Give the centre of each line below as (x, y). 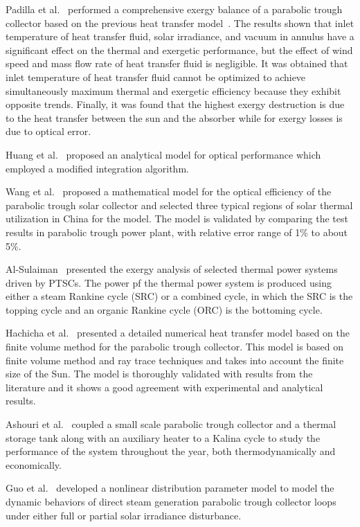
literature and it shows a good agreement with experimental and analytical (164, 387)
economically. (34, 464)
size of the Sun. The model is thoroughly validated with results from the (159, 374)
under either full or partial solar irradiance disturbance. (124, 515)
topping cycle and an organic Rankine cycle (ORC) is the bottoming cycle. (164, 309)
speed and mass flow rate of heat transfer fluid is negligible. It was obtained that (177, 63)
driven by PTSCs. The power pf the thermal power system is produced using (169, 282)
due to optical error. (48, 131)
